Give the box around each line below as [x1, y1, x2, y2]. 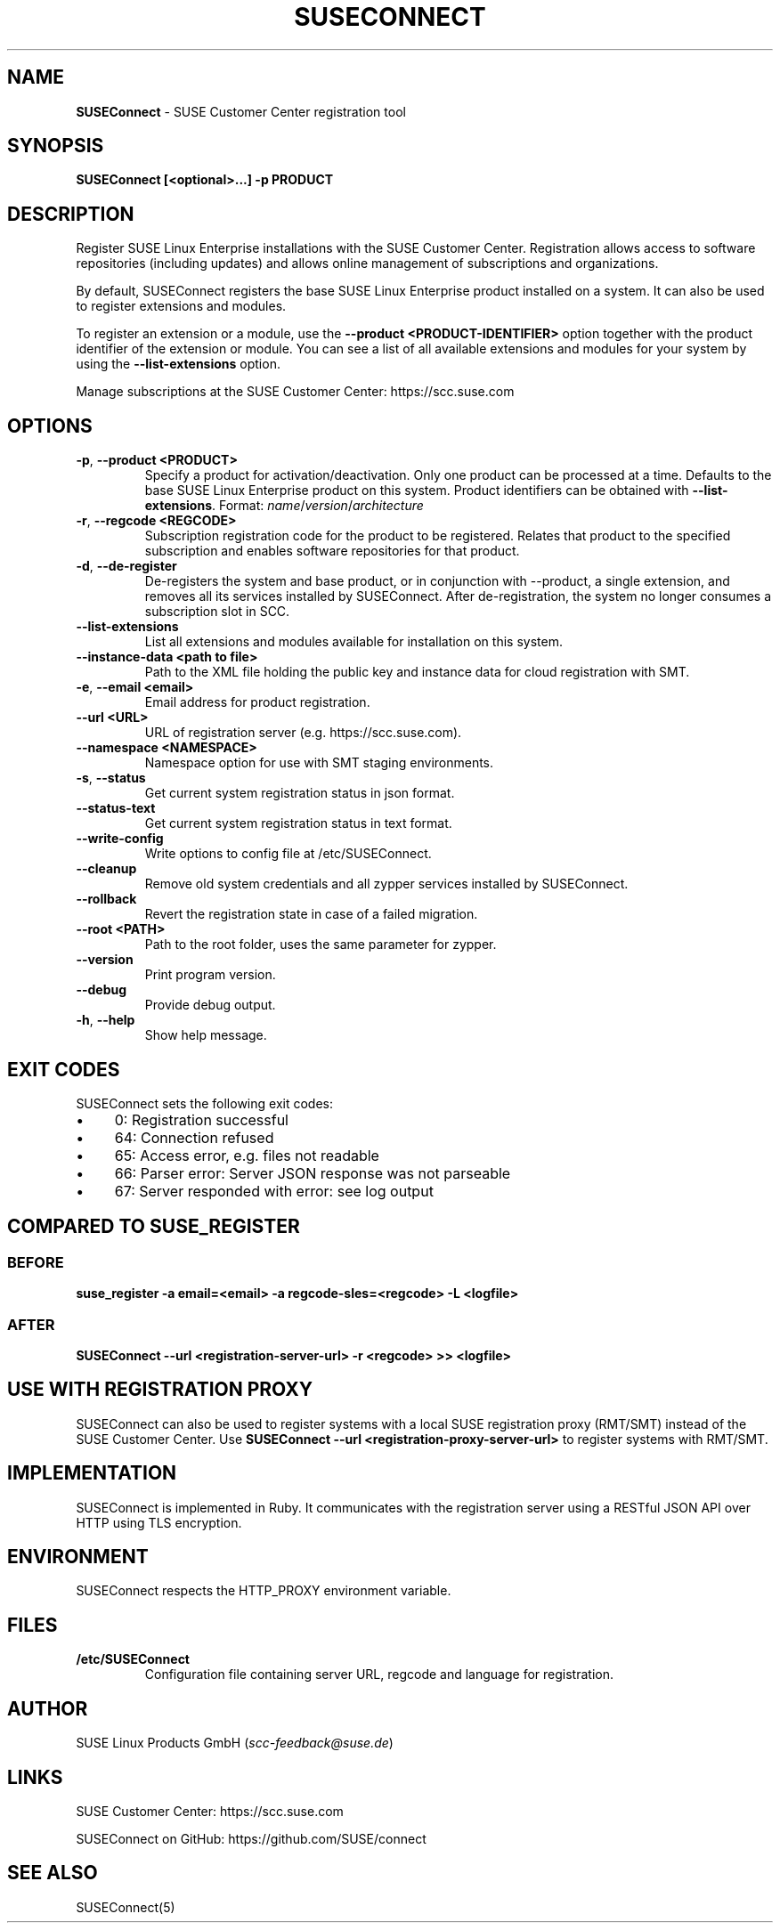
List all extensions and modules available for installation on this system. [144, 634, 563, 650]
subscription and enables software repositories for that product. [144, 543, 520, 559]
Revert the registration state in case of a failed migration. [144, 906, 478, 922]
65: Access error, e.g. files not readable [114, 1146, 379, 1164]
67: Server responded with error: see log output [114, 1181, 434, 1200]
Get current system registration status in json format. [144, 785, 455, 801]
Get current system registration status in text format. [144, 815, 452, 831]
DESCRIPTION [7, 202, 134, 225]
